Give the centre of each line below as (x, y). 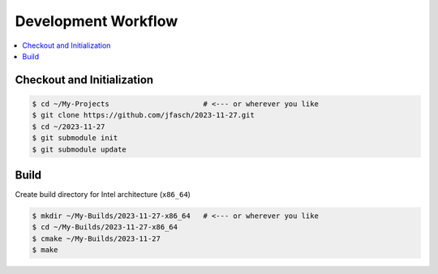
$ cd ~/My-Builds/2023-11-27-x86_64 (105, 227)
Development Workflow (97, 21)
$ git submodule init (75, 138)
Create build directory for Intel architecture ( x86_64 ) (103, 194)
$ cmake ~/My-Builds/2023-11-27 (97, 238)
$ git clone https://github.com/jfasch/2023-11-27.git (143, 115)
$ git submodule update (79, 149)
